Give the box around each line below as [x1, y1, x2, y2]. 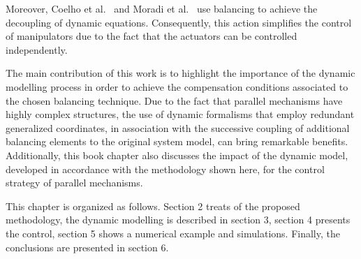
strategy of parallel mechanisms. [6, 175, 143, 190]
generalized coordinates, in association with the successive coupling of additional [6, 120, 350, 135]
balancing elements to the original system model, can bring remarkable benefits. [6, 134, 348, 149]
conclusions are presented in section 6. [6, 239, 169, 254]
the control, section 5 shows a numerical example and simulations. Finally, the [6, 225, 340, 240]
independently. [6, 42, 68, 57]
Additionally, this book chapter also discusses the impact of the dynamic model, [6, 147, 348, 162]
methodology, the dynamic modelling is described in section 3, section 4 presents [6, 212, 351, 227]
